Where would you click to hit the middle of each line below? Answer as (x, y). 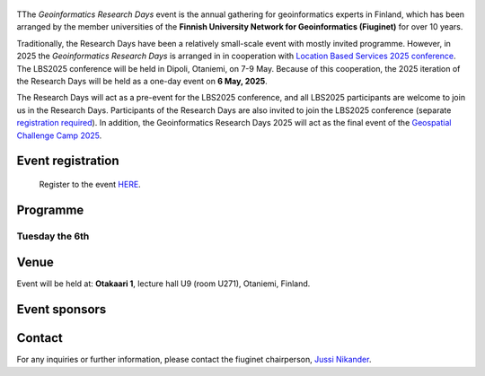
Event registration (68, 161)
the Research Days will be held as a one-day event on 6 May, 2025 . (142, 81)
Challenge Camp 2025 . (59, 136)
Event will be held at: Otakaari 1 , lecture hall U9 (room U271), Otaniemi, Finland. (163, 284)
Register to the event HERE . (90, 184)
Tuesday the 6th (53, 236)
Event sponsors (62, 310)
